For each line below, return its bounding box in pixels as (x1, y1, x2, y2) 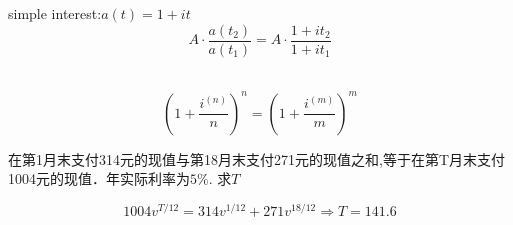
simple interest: (8, 3, 102, 23)
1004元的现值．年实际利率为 (8, 168, 190, 189)
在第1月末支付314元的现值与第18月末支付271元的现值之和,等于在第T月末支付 (8, 148, 505, 169)
